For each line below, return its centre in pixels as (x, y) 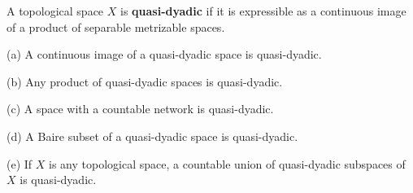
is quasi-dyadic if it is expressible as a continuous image (263, 11)
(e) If (20, 163)
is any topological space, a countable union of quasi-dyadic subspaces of (227, 163)
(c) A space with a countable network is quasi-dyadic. (140, 109)
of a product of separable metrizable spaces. (116, 26)
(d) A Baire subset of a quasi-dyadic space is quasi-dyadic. (152, 136)
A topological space (55, 11)
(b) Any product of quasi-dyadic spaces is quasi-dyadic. (145, 81)
